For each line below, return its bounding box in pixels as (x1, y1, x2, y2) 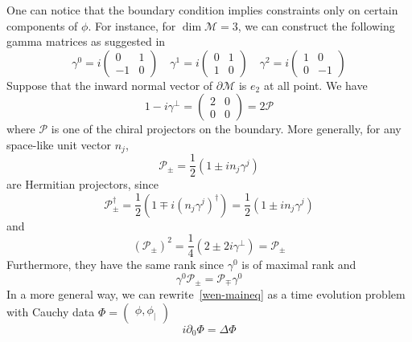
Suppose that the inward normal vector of (6, 76, 213, 93)
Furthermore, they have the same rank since (6, 256, 224, 273)
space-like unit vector (6, 136, 111, 153)
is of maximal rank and (241, 256, 356, 273)
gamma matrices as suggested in (6, 33, 166, 50)
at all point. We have (263, 76, 368, 93)
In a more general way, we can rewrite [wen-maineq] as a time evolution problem (6, 286, 406, 303)
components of (6, 17, 78, 34)
